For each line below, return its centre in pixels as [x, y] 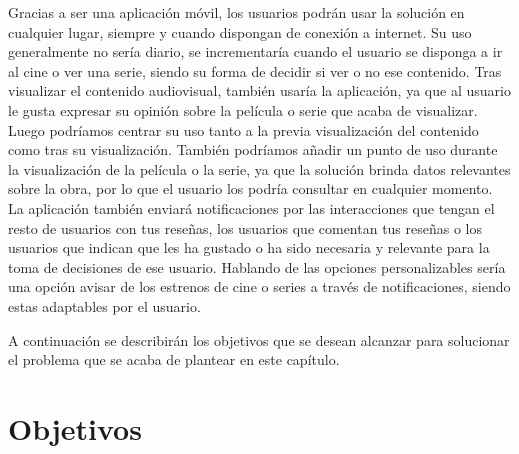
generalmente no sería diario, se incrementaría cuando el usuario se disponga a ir [255, 51]
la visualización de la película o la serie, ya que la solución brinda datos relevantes [259, 168]
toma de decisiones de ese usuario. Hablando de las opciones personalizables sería [257, 266]
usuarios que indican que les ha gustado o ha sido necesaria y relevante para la [249, 247]
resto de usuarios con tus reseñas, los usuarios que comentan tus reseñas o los [245, 227]
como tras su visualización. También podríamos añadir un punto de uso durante [253, 149]
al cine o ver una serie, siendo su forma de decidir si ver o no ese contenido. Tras [255, 70]
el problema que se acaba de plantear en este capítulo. [174, 359]
